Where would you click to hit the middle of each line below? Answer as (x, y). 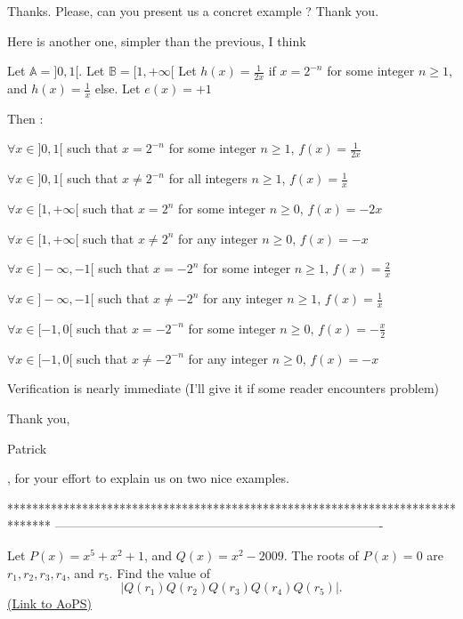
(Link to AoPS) (49, 603)
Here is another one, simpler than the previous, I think (157, 40)
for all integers (208, 178)
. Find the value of (159, 572)
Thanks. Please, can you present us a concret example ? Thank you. (193, 11)
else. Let (118, 88)
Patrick (27, 448)
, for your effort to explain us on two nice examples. (148, 478)
